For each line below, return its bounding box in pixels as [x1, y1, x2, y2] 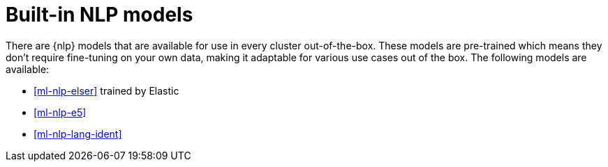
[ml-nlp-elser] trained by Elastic [34, 84, 179, 97]
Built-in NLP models [6, 3, 193, 26]
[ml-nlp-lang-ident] [34, 127, 122, 140]
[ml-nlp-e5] [34, 106, 87, 118]
